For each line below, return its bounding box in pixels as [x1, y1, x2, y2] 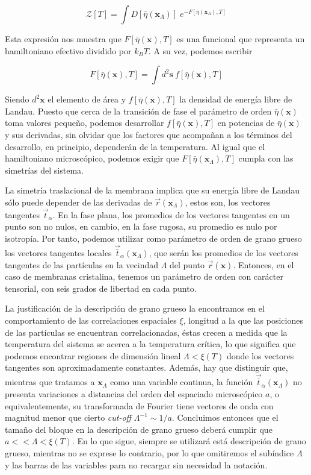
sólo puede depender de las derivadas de [5, 195, 152, 208]
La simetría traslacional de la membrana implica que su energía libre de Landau [5, 184, 300, 197]
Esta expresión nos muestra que [5, 33, 122, 45]
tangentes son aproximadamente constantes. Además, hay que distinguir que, [5, 361, 288, 374]
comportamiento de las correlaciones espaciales [5, 313, 177, 326]
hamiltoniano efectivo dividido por [5, 44, 132, 57]
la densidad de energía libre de [179, 93, 292, 105]
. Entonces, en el [233, 258, 294, 271]
